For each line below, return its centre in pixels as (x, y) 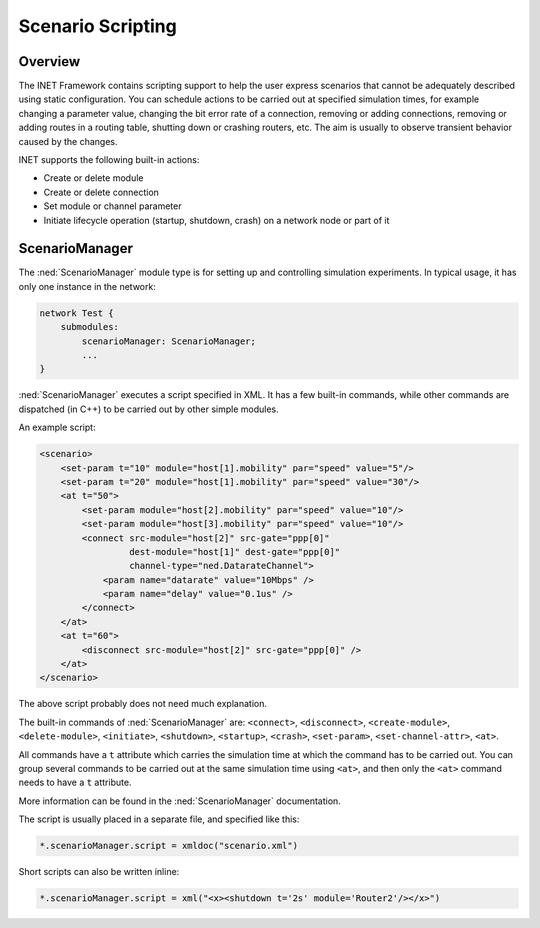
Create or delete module (93, 178)
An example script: (57, 427)
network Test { (76, 313)
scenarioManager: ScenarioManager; (169, 341)
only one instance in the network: (87, 286)
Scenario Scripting (97, 26)
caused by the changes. (68, 141)
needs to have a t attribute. (75, 782)
